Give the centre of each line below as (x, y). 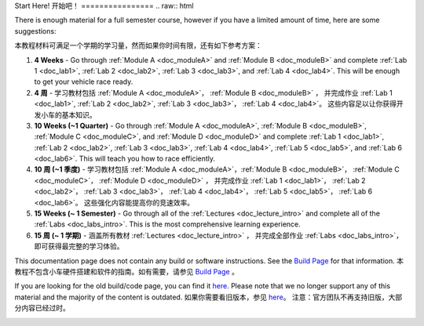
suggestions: (35, 31)
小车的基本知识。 (68, 114)
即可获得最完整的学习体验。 (79, 246)
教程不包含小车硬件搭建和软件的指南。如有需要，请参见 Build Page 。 (127, 271)
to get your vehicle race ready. (84, 81)
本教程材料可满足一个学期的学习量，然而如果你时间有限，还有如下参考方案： (138, 45)
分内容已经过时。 (42, 308)
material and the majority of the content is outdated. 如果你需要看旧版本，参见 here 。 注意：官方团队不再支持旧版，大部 (208, 297)
